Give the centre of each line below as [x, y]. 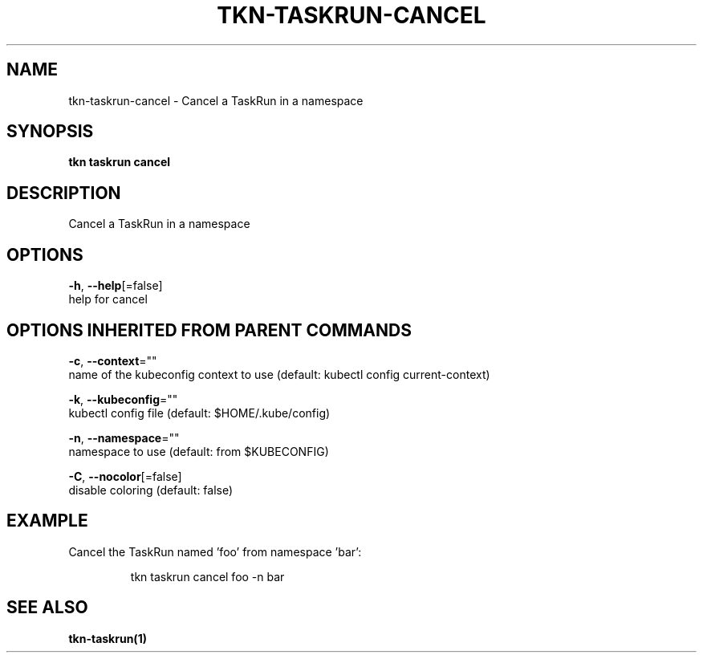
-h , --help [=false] [116, 286]
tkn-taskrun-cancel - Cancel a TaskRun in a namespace [216, 100]
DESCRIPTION [64, 193]
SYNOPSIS [50, 132]
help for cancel [108, 299]
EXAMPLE [47, 521]
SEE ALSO [47, 608]
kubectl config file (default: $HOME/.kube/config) [199, 413]
